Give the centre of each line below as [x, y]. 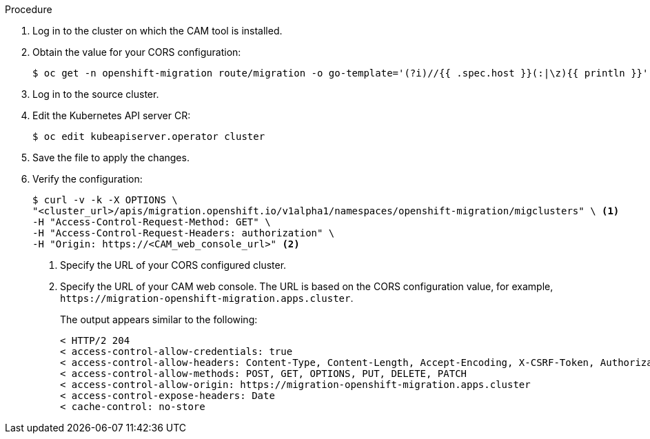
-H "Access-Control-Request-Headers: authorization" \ [184, 233]
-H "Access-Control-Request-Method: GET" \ [152, 222]
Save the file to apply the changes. [111, 157]
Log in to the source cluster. [96, 94]
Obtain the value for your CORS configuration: [137, 52]
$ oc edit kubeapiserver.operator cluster [149, 136]
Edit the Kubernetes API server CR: [112, 115]
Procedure [29, 9]
